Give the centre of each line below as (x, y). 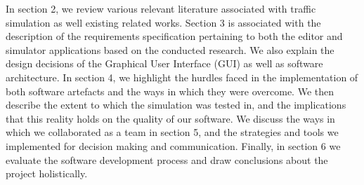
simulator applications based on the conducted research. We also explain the (170, 49)
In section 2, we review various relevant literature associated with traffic (161, 8)
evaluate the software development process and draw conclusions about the (167, 159)
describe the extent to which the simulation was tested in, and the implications (176, 105)
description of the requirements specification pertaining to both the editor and (174, 36)
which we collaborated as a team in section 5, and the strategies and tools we (172, 132)
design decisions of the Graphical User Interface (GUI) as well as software (164, 63)
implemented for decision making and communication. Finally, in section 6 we (173, 145)
